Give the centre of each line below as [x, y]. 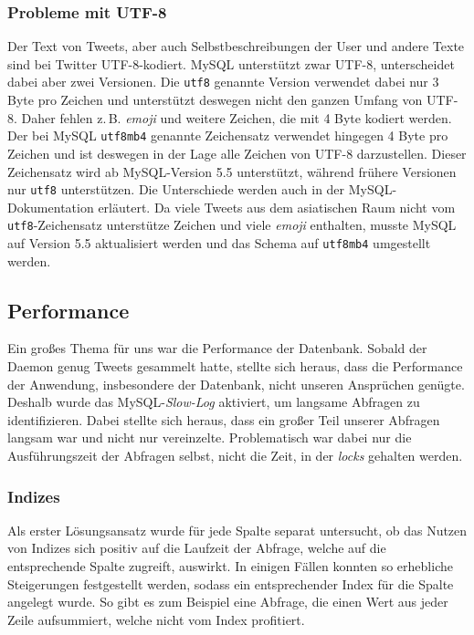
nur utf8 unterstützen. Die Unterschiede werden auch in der [176, 189]
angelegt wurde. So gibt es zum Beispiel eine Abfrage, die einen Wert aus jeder [228, 602]
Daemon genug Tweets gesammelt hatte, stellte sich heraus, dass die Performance [235, 366]
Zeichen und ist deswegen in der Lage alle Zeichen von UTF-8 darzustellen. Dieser [237, 153]
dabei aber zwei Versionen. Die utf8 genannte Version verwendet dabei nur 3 [223, 82]
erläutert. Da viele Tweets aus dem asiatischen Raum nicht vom [277, 207]
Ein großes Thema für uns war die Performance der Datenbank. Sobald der [217, 348]
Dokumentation [51, 207]
